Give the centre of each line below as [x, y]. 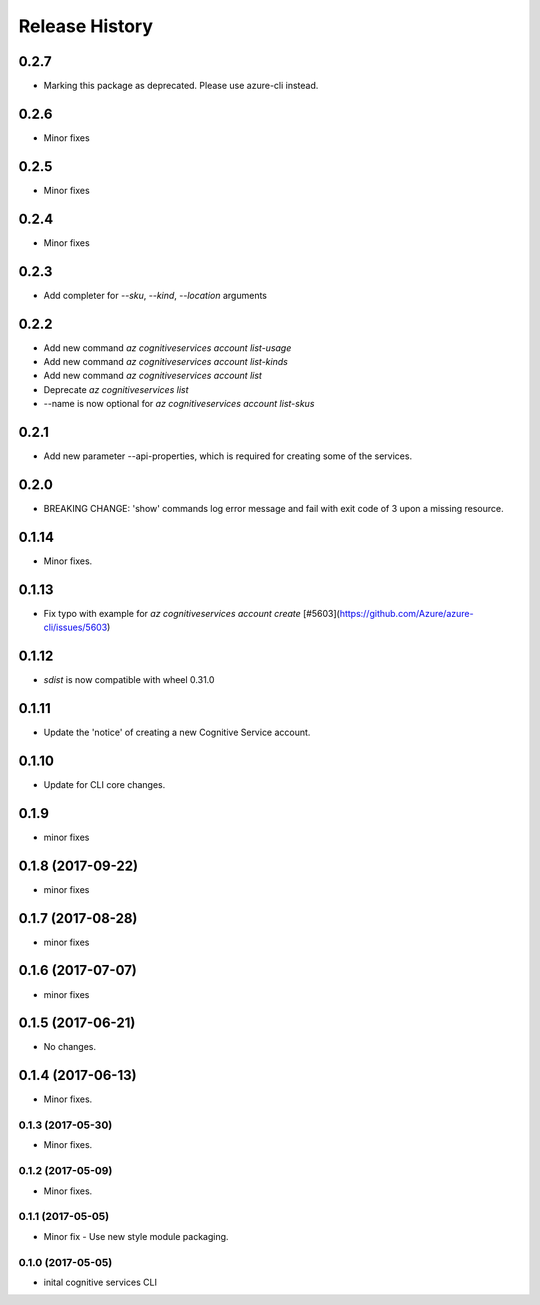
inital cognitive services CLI [100, 1282]
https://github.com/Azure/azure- [406, 613]
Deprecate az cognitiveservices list [116, 389]
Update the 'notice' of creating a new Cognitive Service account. [177, 732]
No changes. [70, 1047]
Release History [86, 26]
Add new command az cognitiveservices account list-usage [167, 347]
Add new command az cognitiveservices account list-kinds [166, 361]
